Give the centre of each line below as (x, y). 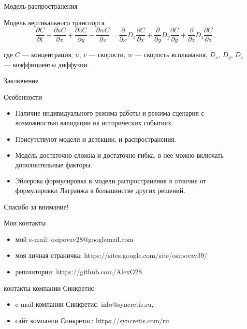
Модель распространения (41, 6)
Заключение (21, 81)
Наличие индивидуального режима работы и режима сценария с (109, 113)
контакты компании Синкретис (49, 288)
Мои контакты (25, 223)
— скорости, (107, 54)
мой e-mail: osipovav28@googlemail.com (74, 239)
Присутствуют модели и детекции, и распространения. (95, 139)
